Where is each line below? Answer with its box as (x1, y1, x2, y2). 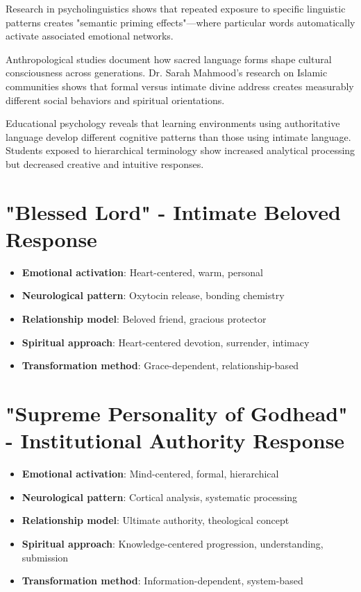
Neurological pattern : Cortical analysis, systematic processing (22, 489, 298, 504)
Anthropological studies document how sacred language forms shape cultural (6, 51, 332, 66)
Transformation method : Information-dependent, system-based (22, 573, 303, 588)
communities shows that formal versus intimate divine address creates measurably (6, 78, 354, 93)
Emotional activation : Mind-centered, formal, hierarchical (22, 466, 279, 481)
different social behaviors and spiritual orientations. (6, 92, 225, 107)
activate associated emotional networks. (6, 28, 174, 43)
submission (22, 550, 69, 564)
